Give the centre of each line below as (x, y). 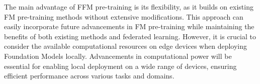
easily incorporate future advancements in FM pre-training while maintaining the (129, 26)
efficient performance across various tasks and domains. (89, 76)
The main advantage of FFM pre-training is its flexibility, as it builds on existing (129, 7)
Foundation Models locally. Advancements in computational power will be (118, 56)
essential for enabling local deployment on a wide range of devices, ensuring (120, 66)
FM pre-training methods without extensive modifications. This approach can (124, 16)
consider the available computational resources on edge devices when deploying (126, 46)
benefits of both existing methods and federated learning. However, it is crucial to (130, 36)
